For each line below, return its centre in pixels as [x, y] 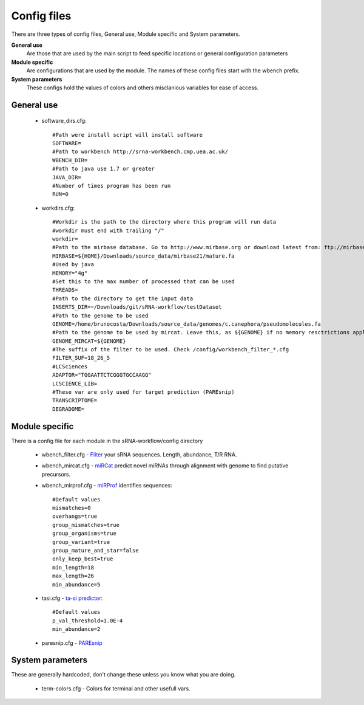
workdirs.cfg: [58, 208]
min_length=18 [73, 567]
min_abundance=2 [76, 629]
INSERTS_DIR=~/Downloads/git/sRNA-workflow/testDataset [137, 307]
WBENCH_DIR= [70, 160]
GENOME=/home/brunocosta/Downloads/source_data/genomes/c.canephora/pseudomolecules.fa [187, 324]
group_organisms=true [84, 534]
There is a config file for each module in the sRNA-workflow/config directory [107, 441]
